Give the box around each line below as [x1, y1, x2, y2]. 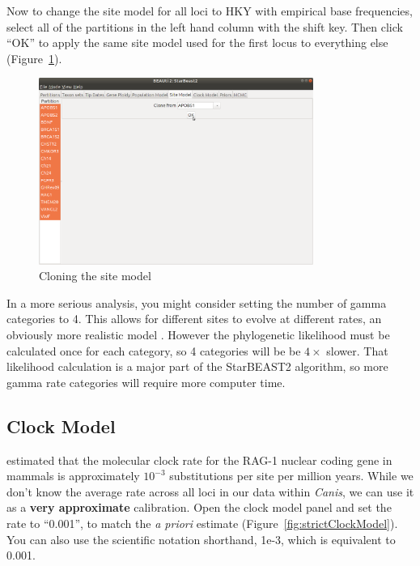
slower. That [326, 342, 388, 359]
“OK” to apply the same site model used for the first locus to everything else [6, 34, 388, 51]
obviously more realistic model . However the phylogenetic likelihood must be [6, 326, 390, 343]
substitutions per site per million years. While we [169, 467, 414, 484]
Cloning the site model [39, 267, 151, 284]
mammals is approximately [6, 467, 140, 484]
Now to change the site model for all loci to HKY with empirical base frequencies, [6, 2, 413, 19]
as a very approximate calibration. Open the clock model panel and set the [6, 499, 392, 516]
